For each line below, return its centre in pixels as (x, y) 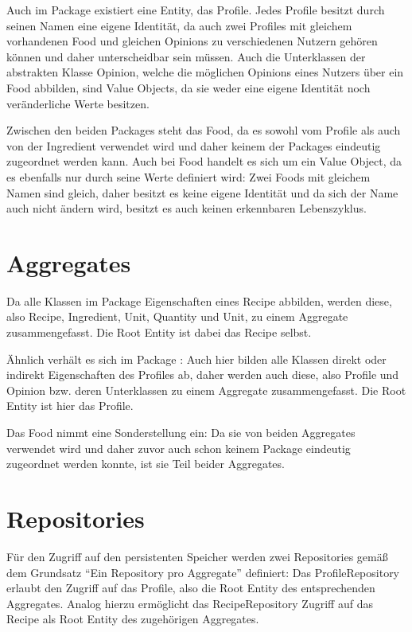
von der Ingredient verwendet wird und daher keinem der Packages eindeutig (194, 145)
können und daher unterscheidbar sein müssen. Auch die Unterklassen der (186, 56)
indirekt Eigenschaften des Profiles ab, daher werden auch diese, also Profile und (203, 375)
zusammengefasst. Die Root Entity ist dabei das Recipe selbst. (159, 332)
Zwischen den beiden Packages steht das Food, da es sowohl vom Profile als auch (204, 130)
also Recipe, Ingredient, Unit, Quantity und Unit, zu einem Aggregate (177, 316)
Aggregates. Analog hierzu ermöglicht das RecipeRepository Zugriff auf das (190, 603)
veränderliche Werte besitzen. (78, 103)
